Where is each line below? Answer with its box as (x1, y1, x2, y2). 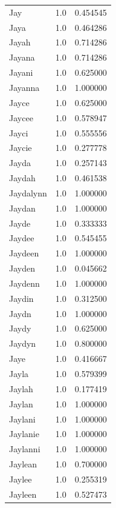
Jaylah (9, 382, 33, 395)
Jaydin (9, 292, 34, 304)
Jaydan (9, 201, 36, 214)
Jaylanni (9, 443, 40, 455)
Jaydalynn (9, 186, 47, 199)
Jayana (9, 51, 35, 64)
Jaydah (9, 172, 36, 184)
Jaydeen (9, 247, 39, 259)
